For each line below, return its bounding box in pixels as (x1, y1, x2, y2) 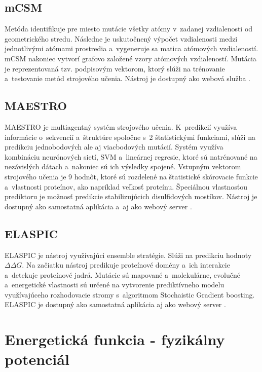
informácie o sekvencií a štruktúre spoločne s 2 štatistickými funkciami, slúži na (5, 131, 255, 142)
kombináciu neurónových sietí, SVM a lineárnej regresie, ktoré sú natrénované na (5, 151, 257, 162)
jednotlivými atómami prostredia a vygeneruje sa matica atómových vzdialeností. (5, 43, 258, 54)
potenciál (5, 349, 69, 369)
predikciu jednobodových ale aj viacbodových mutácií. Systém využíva (5, 141, 223, 152)
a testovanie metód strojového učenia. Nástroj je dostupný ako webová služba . (5, 73, 251, 84)
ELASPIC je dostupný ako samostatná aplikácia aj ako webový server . (5, 299, 226, 310)
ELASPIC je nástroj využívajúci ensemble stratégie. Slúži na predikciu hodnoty (5, 249, 252, 260)
